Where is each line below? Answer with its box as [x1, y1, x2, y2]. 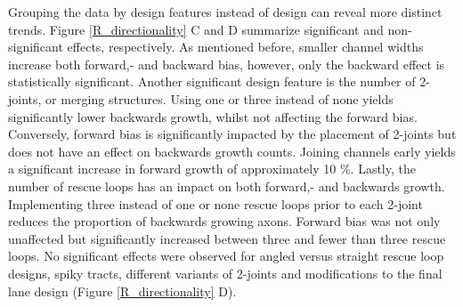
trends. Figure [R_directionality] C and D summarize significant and [8, 20, 384, 38]
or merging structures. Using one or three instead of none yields [45, 89, 394, 108]
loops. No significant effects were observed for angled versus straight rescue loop [8, 246, 444, 265]
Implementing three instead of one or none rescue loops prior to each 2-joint [8, 194, 423, 213]
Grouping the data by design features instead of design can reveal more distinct [8, 3, 443, 20]
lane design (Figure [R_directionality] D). [8, 281, 237, 300]
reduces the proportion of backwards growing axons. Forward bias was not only [8, 212, 441, 230]
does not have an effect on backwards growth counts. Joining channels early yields [8, 141, 456, 160]
